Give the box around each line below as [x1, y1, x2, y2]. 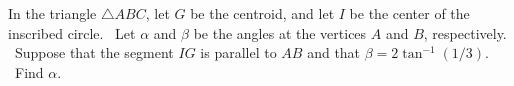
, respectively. [423, 22, 507, 43]
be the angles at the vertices [193, 22, 367, 43]
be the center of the [349, 3, 470, 23]
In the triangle [8, 3, 97, 23]
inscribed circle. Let [8, 22, 136, 43]
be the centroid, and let [190, 3, 335, 23]
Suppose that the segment [14, 42, 174, 63]
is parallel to [200, 42, 277, 63]
